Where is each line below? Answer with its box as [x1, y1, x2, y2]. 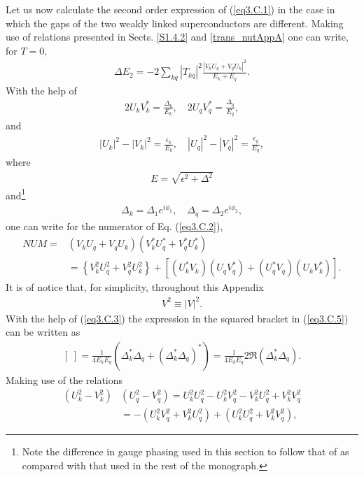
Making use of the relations [6, 372, 123, 387]
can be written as [6, 325, 80, 339]
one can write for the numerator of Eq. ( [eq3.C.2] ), [6, 218, 223, 233]
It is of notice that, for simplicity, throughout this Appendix [6, 280, 264, 294]
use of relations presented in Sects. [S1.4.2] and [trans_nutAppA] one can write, [6, 29, 349, 44]
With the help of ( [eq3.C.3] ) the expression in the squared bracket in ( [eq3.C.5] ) [6, 311, 349, 325]
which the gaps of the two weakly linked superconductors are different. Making [6, 15, 344, 30]
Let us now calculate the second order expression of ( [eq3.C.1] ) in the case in [6, 2, 335, 16]
